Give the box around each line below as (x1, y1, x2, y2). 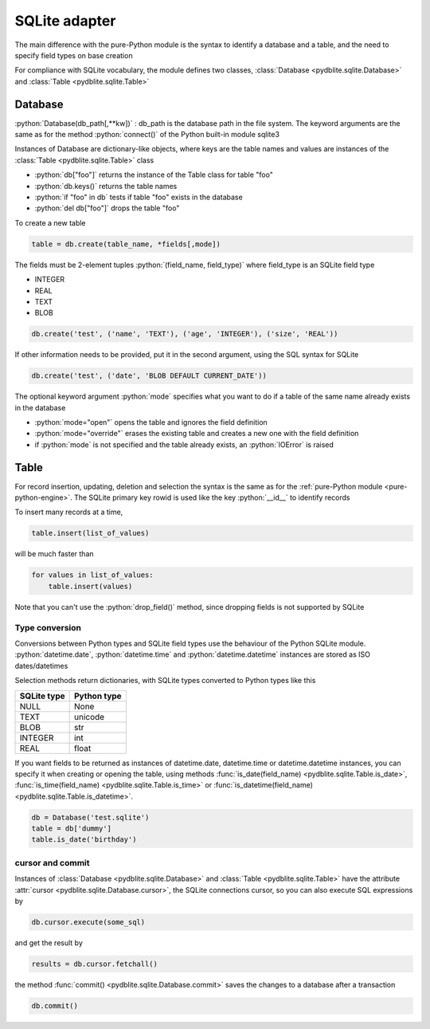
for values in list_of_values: (31, 571, 154, 579)
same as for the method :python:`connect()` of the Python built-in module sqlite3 (14, 130, 280, 139)
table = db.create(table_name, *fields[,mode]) (31, 239, 221, 249)
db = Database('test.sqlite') (31, 813, 150, 822)
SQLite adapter (14, 12, 116, 29)
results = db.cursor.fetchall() (31, 959, 158, 968)
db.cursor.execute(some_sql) (31, 917, 146, 926)
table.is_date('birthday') (31, 835, 137, 844)
